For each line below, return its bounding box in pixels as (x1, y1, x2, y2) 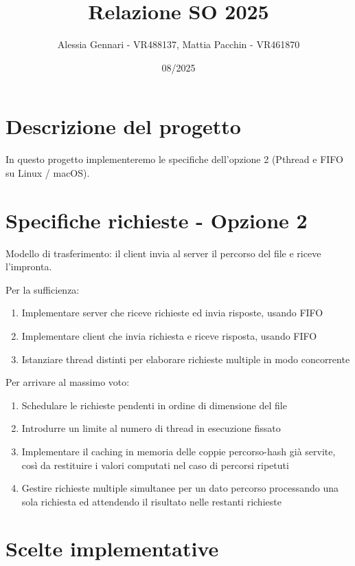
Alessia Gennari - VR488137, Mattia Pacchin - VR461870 (57, 37, 300, 52)
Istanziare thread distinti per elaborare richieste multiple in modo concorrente (21, 351, 350, 366)
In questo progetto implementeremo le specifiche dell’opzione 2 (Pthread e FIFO (5, 152, 343, 166)
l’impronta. (5, 259, 52, 274)
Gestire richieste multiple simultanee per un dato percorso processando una (21, 481, 339, 495)
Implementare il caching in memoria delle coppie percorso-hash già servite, (21, 444, 336, 458)
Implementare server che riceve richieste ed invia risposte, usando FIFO (21, 305, 323, 320)
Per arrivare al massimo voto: (5, 375, 130, 389)
